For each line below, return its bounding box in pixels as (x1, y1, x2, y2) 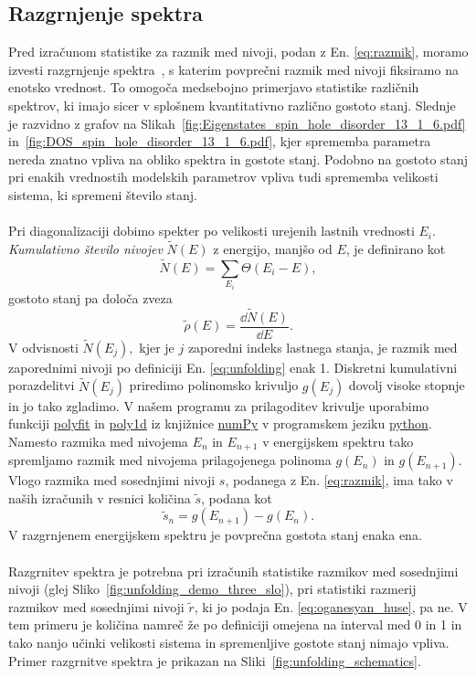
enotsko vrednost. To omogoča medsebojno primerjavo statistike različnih (8, 78, 419, 97)
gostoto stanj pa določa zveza (8, 288, 173, 307)
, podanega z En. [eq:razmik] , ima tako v (225, 471, 453, 490)
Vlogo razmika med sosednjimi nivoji (8, 471, 216, 490)
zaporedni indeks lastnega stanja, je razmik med (187, 337, 458, 356)
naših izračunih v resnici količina (8, 488, 191, 507)
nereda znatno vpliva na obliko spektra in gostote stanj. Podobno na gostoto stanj (8, 149, 469, 168)
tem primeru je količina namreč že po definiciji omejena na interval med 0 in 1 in (8, 615, 462, 634)
